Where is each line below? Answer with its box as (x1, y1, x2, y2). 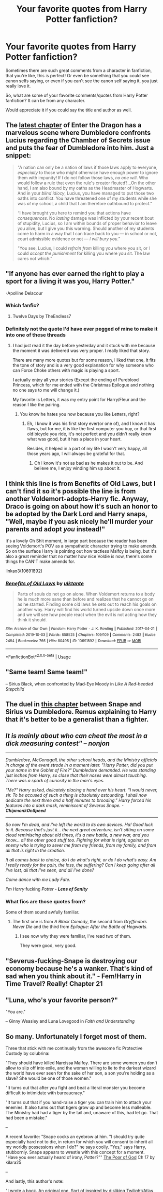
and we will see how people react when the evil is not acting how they (17, 612, 157, 618)
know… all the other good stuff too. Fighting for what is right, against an (5, 837, 149, 843)
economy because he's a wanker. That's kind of (5, 964, 153, 973)
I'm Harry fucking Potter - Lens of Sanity (5, 886, 88, 892)
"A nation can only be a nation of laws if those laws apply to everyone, (17, 164, 158, 170)
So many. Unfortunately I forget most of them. (5, 1032, 147, 1041)
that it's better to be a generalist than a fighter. (5, 716, 149, 724)
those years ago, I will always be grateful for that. (27, 451, 125, 456)
